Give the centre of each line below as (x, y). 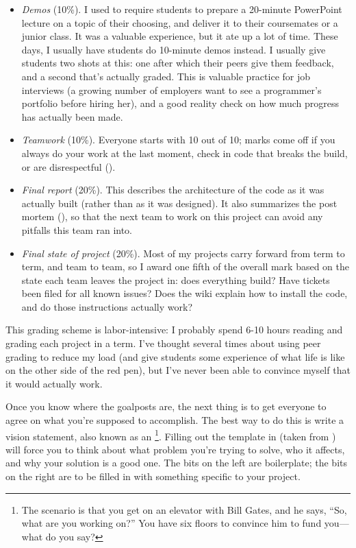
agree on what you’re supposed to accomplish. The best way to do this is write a (175, 420)
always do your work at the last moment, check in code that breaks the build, (185, 153)
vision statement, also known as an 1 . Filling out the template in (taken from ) (171, 435)
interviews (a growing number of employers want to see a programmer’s (171, 90)
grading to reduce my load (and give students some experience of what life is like (175, 356)
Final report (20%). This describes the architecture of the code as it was (173, 190)
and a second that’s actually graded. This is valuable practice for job (166, 76)
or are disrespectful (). (68, 166)
